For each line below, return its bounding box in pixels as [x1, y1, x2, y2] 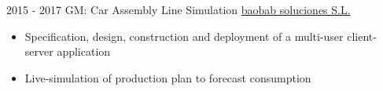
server [24, 43, 53, 60]
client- [347, 27, 377, 44]
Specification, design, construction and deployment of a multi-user [24, 27, 344, 44]
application [57, 43, 111, 60]
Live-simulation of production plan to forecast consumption [24, 69, 311, 86]
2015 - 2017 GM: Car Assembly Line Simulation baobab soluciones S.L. [6, 2, 351, 17]
